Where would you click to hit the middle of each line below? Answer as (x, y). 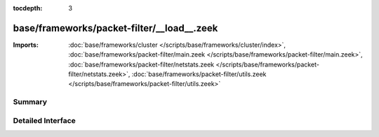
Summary (30, 102)
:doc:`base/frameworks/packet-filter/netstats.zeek (141, 64)
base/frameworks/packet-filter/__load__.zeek (115, 28)
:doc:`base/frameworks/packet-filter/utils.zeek (199, 74)
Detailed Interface (45, 120)
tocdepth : (28, 8)
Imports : (26, 45)
